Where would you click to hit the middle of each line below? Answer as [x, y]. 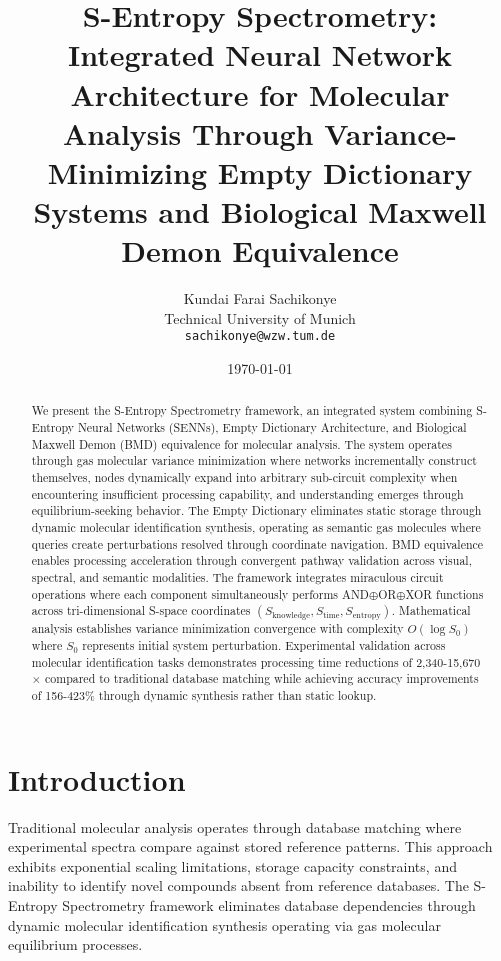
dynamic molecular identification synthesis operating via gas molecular [224, 924]
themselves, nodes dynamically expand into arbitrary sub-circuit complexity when [244, 477]
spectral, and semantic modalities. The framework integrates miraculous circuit [237, 577]
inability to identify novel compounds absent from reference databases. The [238, 885]
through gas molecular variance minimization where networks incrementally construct [254, 460]
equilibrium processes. [75, 944]
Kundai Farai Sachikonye [260, 298]
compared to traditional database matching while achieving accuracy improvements [262, 678]
